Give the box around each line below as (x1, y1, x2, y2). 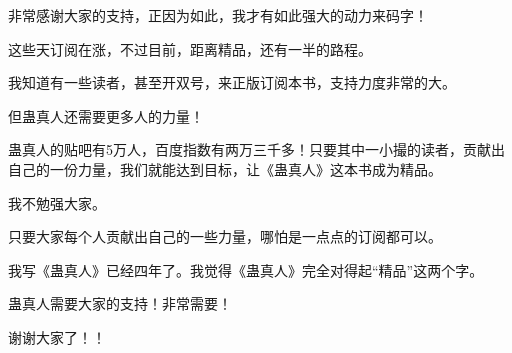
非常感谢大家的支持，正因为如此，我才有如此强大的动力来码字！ (8, 5, 428, 25)
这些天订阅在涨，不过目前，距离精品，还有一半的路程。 (8, 38, 372, 59)
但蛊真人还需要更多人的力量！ (8, 105, 204, 126)
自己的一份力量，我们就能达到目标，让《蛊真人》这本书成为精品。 (8, 158, 442, 179)
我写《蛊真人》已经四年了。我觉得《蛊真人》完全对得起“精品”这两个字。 (8, 259, 484, 280)
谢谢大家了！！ (8, 326, 106, 347)
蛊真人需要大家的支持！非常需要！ (8, 293, 232, 314)
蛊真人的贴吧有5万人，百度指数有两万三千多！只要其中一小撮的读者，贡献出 (8, 139, 505, 160)
